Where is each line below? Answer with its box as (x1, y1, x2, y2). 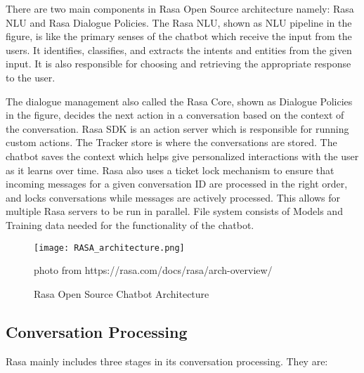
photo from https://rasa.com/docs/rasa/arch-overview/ (34, 263, 273, 277)
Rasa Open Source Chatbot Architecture (34, 286, 209, 301)
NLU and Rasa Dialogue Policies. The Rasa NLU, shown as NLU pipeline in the (6, 15, 352, 30)
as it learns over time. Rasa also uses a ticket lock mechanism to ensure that (6, 162, 334, 177)
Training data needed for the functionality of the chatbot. (6, 217, 254, 232)
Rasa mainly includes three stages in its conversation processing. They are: (6, 353, 328, 368)
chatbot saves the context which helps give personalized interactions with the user (6, 148, 359, 163)
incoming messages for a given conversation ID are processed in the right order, (6, 176, 348, 191)
